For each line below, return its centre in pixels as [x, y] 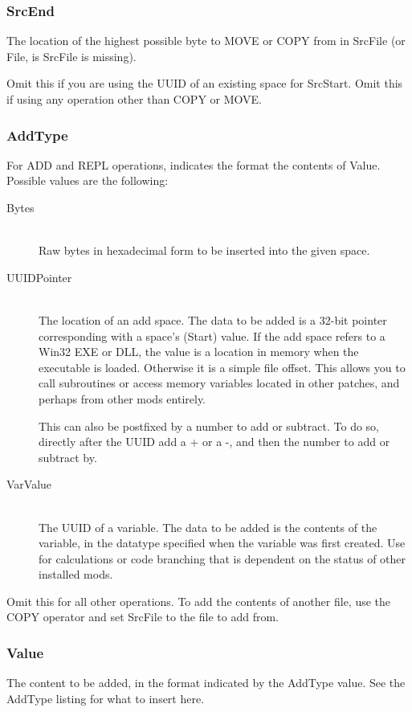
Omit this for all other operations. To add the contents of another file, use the [199, 601]
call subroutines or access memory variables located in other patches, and [219, 383]
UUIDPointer [39, 277]
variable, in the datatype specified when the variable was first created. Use [222, 543]
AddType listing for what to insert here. [106, 698]
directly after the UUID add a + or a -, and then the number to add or [214, 442]
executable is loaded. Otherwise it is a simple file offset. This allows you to [222, 367]
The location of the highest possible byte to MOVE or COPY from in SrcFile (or [206, 41]
